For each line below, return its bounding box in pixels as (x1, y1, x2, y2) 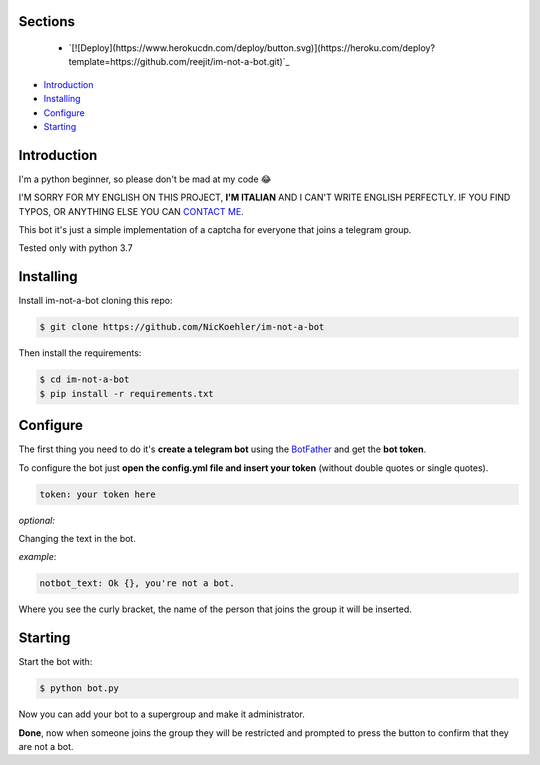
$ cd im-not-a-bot (39, 374, 130, 385)
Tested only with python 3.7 (18, 242, 134, 254)
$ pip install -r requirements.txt (39, 388, 214, 399)
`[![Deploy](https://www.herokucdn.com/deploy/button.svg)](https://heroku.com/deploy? (68, 42, 435, 54)
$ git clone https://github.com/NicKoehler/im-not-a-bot (39, 321, 325, 333)
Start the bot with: (18, 656, 93, 668)
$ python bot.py (39, 683, 120, 694)
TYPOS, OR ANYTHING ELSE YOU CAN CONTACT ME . (18, 205, 244, 217)
